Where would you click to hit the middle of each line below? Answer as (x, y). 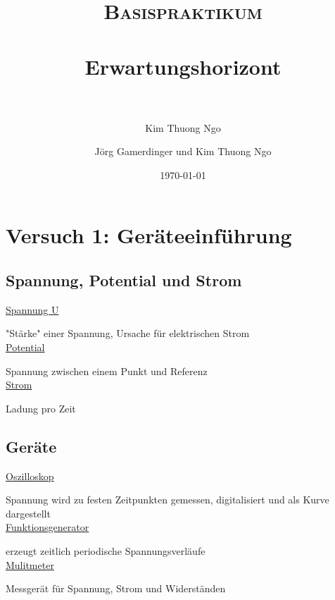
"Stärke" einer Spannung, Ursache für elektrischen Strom (128, 333)
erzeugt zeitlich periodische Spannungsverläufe (106, 551)
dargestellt (28, 513)
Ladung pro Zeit (41, 408)
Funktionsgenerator (48, 527)
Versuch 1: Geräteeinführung (149, 235)
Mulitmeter (30, 564)
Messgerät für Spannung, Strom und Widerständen (116, 588)
